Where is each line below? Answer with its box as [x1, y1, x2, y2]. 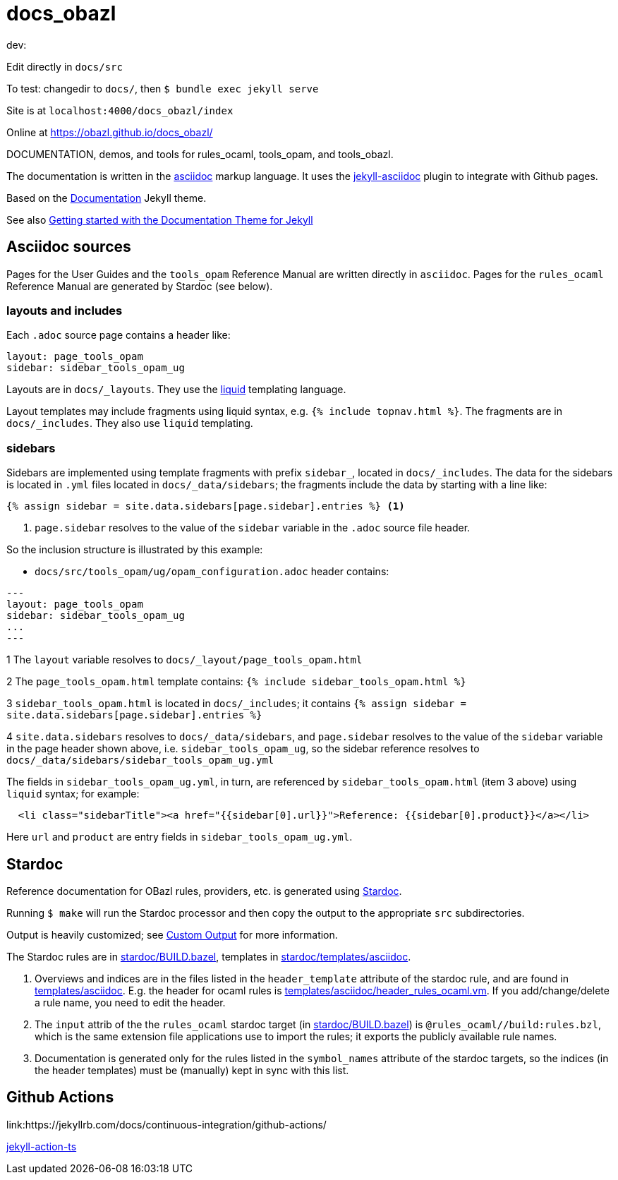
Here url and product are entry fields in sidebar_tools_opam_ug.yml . [6, 831, 353, 843]
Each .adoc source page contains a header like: [6, 329, 231, 342]
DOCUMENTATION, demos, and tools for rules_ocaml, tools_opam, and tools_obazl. [6, 147, 394, 160]
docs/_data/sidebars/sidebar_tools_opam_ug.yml [6, 754, 274, 766]
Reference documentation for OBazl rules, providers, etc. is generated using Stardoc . [6, 884, 402, 897]
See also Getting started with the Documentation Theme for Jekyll [6, 213, 313, 226]
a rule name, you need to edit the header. [35, 996, 226, 1009]
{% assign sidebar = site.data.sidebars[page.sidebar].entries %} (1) [6, 500, 405, 512]
